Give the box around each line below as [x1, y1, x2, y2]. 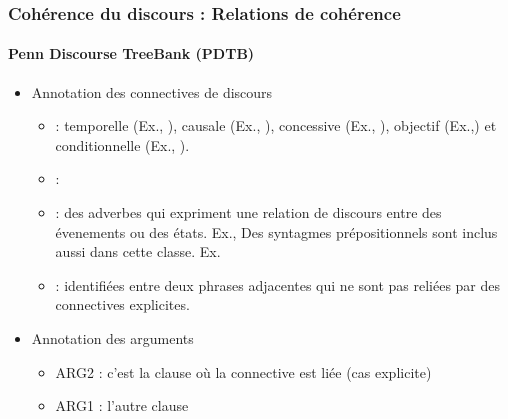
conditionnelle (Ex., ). [55, 134, 190, 155]
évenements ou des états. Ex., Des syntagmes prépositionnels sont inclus [55, 221, 498, 242]
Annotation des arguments [31, 327, 194, 348]
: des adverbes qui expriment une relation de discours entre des [55, 202, 442, 223]
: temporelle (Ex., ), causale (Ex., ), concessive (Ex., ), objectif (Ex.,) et [55, 115, 497, 136]
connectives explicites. [55, 294, 190, 315]
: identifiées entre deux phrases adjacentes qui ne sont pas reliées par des [55, 274, 501, 295]
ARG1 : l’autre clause [55, 395, 189, 416]
